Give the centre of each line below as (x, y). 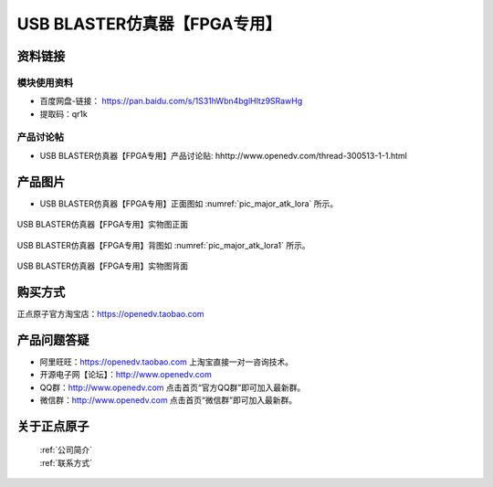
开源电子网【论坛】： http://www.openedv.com (126, 375)
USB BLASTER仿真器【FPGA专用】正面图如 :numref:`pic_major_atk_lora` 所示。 (189, 203)
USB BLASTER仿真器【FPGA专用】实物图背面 (103, 266)
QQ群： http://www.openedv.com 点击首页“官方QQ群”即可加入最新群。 (173, 387)
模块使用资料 (45, 82)
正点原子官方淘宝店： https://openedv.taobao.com (110, 313)
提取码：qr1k (64, 113)
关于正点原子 (53, 426)
